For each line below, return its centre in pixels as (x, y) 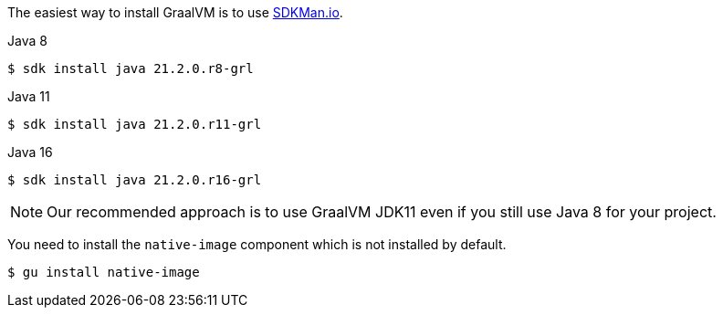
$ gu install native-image (104, 272)
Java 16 (30, 152)
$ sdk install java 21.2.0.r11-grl (135, 124)
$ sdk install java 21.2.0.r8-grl (131, 68)
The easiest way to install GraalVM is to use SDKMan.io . (175, 12)
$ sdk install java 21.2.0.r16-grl (135, 180)
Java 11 (29, 96)
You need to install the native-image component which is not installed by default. (257, 244)
